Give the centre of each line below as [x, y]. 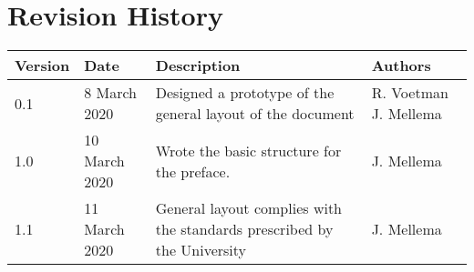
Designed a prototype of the [245, 93]
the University [201, 250]
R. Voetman [410, 93]
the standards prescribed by [244, 229]
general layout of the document [255, 114]
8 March [111, 93]
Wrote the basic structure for [248, 150]
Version [42, 65]
